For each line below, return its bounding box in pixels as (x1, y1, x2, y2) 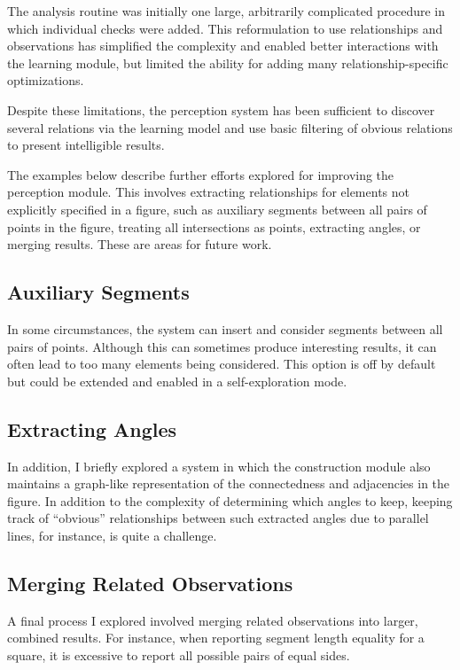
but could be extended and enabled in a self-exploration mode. (7, 371, 347, 390)
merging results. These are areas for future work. (7, 235, 272, 253)
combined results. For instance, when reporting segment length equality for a (7, 628, 425, 647)
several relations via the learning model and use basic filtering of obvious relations (7, 118, 453, 136)
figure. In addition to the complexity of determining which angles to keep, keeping (7, 491, 453, 510)
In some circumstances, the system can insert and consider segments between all (7, 319, 443, 338)
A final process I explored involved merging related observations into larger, (7, 611, 418, 629)
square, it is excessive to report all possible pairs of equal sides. (7, 645, 350, 664)
